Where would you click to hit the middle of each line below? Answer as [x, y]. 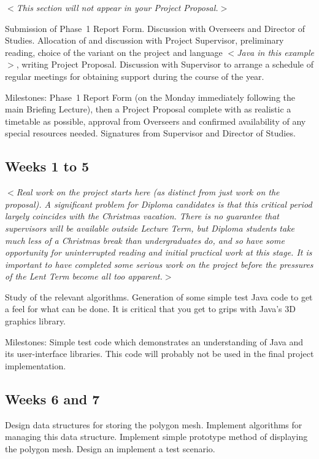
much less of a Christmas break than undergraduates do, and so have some [145, 240]
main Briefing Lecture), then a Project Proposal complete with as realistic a [148, 109]
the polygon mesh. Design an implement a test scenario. [110, 448]
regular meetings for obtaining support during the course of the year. [135, 76]
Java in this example [275, 52]
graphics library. [36, 321]
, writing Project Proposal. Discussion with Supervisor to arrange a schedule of [165, 64]
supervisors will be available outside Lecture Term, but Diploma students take [150, 228]
